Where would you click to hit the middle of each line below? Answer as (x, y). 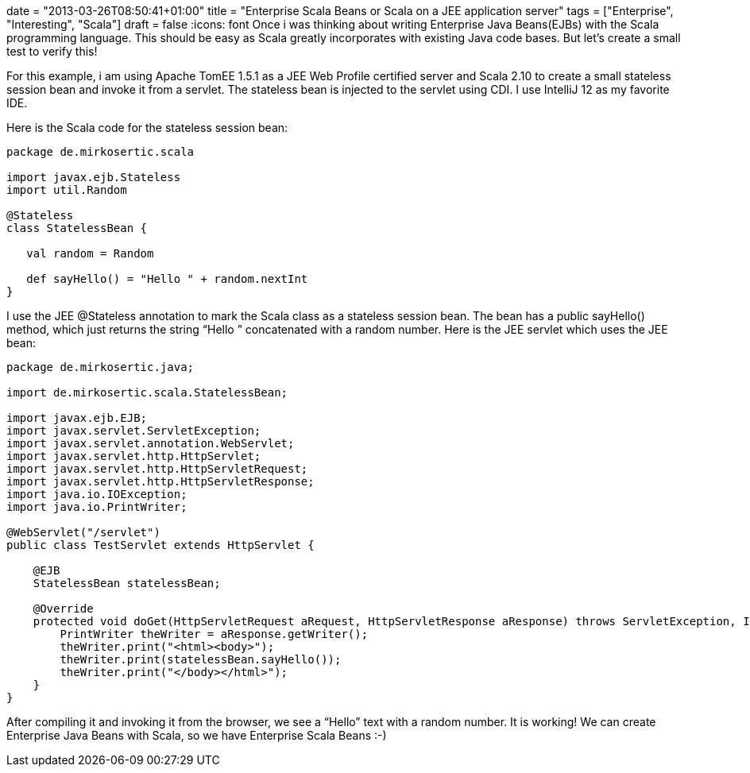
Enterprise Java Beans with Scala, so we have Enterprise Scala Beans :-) (197, 735)
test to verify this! (52, 51)
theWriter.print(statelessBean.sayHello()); (201, 659)
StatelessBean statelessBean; (127, 583)
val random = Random (90, 253)
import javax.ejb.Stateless (94, 177)
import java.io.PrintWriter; (97, 507)
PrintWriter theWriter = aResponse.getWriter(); (214, 634)
